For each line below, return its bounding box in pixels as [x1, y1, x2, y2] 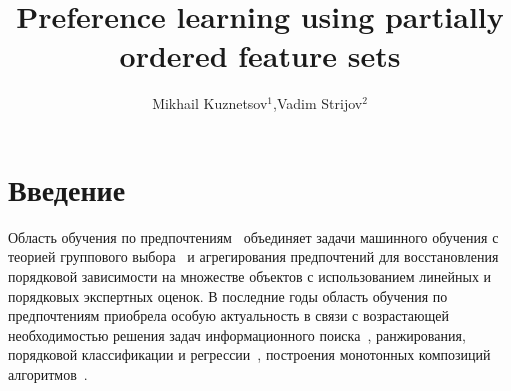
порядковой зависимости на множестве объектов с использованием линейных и [8, 266, 492, 287]
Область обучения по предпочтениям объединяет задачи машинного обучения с [8, 226, 499, 247]
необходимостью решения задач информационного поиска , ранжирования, [8, 324, 466, 345]
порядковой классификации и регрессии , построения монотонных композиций [8, 344, 491, 365]
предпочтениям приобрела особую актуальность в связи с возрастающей [8, 305, 449, 326]
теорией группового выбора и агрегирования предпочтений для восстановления [8, 246, 499, 267]
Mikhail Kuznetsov [152, 93, 268, 114]
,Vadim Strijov [273, 93, 363, 114]
